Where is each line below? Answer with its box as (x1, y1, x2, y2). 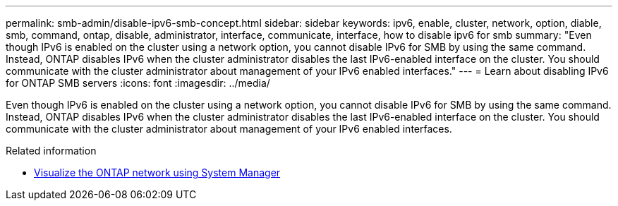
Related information (6, 145, 97, 157)
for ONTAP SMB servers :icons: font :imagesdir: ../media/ (6, 77, 270, 89)
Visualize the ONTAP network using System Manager (34, 166, 281, 178)
